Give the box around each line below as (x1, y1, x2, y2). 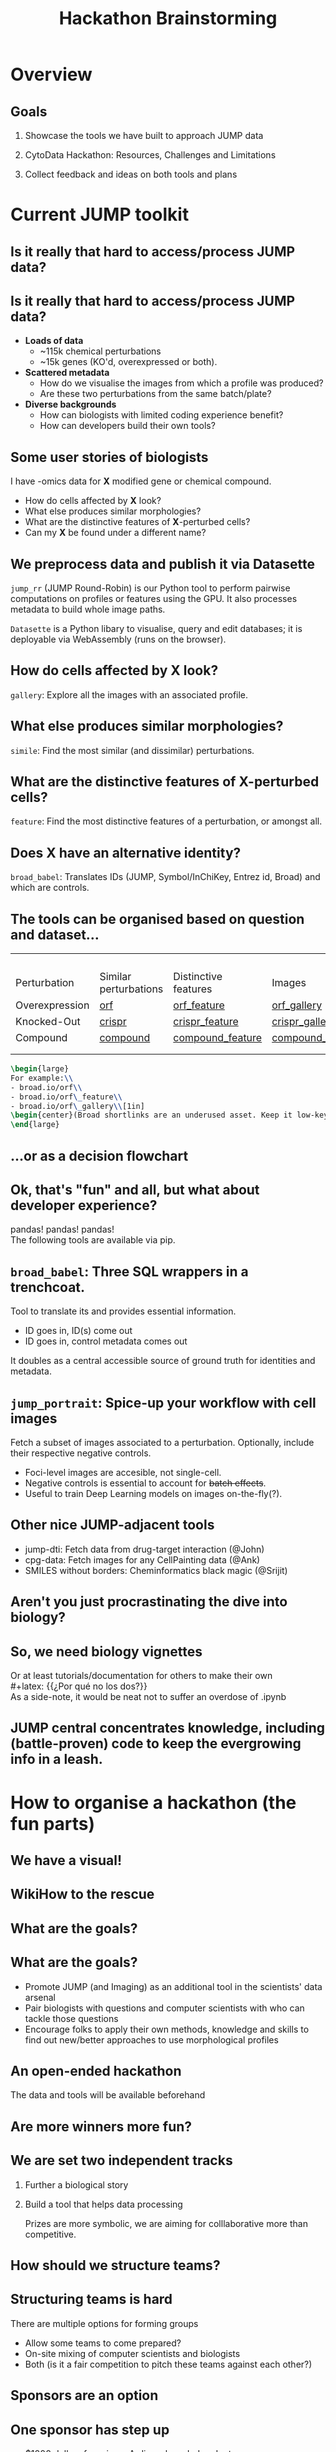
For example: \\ (10, 1073, 74, 1083)
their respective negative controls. (10, 1447, 152, 1459)
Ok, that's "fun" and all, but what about (10, 1181, 260, 1198)
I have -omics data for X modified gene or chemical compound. (10, 475, 272, 487)
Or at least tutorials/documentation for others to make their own (10, 1670, 273, 1682)
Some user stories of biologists (10, 448, 209, 466)
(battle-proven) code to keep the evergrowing (10, 1735, 302, 1752)
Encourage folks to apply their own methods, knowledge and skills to (24, 2023, 310, 2035)
